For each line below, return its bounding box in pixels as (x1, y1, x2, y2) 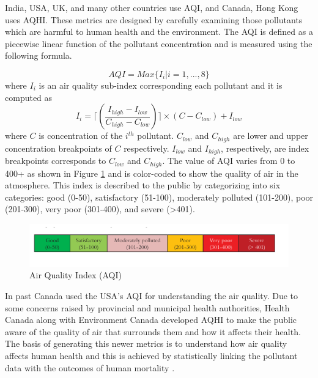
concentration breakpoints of (5, 141, 112, 154)
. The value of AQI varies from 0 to (162, 154, 295, 167)
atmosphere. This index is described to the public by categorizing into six (5, 179, 281, 191)
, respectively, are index (221, 141, 309, 154)
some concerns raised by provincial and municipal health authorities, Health (5, 301, 290, 314)
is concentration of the (39, 129, 123, 142)
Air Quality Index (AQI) (29, 269, 122, 281)
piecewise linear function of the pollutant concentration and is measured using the (5, 37, 312, 50)
